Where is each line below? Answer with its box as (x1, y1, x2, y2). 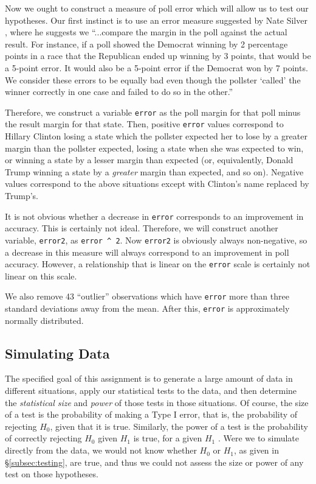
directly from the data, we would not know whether (5, 444, 197, 457)
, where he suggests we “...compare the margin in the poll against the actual (5, 26, 287, 38)
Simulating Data (5, 343, 110, 362)
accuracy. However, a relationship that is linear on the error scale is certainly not (5, 258, 311, 270)
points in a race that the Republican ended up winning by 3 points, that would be (5, 49, 311, 62)
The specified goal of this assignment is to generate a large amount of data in (5, 372, 293, 385)
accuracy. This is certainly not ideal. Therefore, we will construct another (5, 222, 278, 234)
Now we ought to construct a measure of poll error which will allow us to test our (5, 2, 309, 14)
